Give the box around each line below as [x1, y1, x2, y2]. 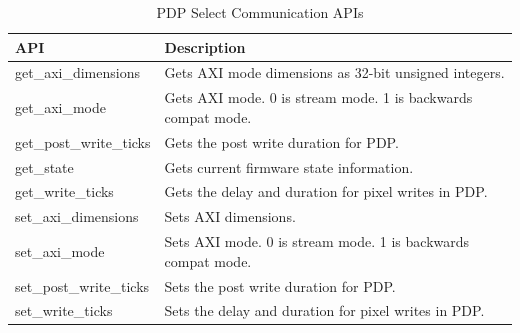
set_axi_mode [15, 240, 105, 261]
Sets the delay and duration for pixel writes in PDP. [164, 300, 485, 321]
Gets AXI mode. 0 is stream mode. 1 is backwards [164, 87, 473, 108]
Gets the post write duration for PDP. [164, 131, 399, 152]
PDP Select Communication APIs [156, 2, 364, 22]
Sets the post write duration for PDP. [164, 275, 396, 296]
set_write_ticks [15, 300, 113, 321]
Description [164, 36, 246, 57]
